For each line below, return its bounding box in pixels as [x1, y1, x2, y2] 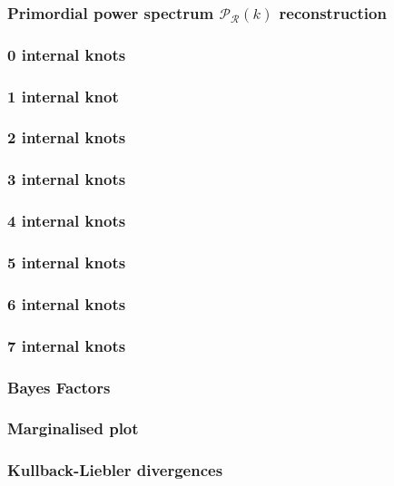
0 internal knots [7, 43, 126, 65]
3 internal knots [7, 168, 126, 190]
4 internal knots [7, 209, 126, 232]
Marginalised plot [7, 417, 139, 440]
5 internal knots [7, 250, 126, 273]
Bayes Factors [7, 375, 111, 398]
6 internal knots [7, 292, 126, 315]
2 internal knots [7, 126, 126, 149]
